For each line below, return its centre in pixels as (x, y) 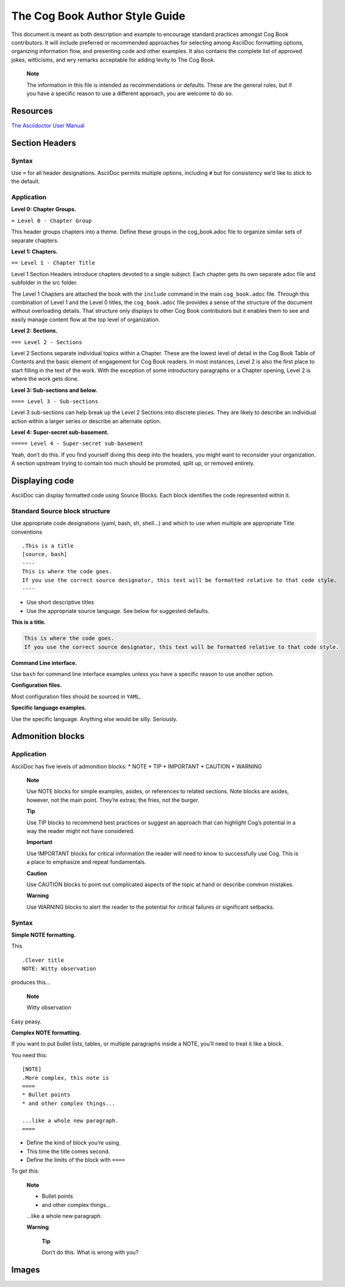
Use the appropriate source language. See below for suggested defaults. (118, 610)
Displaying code (43, 481)
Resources (32, 111)
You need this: (29, 1055)
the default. (26, 182)
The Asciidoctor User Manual (48, 125)
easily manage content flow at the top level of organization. (86, 319)
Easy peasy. (27, 1021)
